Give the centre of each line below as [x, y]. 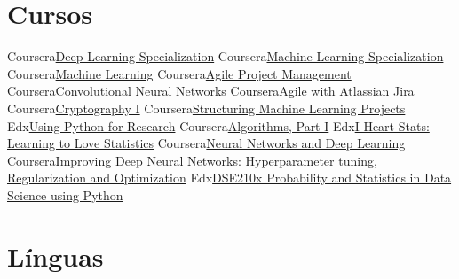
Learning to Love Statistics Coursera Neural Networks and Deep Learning [206, 143]
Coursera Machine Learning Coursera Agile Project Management [179, 73]
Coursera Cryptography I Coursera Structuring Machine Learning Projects [206, 108]
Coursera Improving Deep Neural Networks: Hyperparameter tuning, [192, 160]
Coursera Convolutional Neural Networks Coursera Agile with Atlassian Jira [211, 91]
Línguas [55, 256]
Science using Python [65, 194]
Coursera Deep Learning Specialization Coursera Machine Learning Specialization [226, 56]
